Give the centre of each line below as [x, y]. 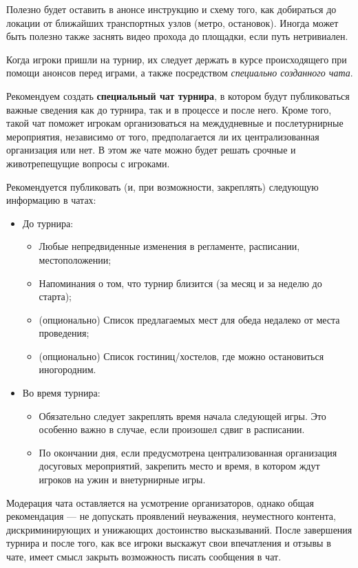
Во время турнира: [61, 393]
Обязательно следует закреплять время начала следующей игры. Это [182, 416]
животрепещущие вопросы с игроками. [88, 163]
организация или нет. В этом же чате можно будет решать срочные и [151, 150]
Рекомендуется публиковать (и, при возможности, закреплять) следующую [162, 186]
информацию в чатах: [51, 200]
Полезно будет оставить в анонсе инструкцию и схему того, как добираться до [171, 9]
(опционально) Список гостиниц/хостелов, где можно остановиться [181, 356]
